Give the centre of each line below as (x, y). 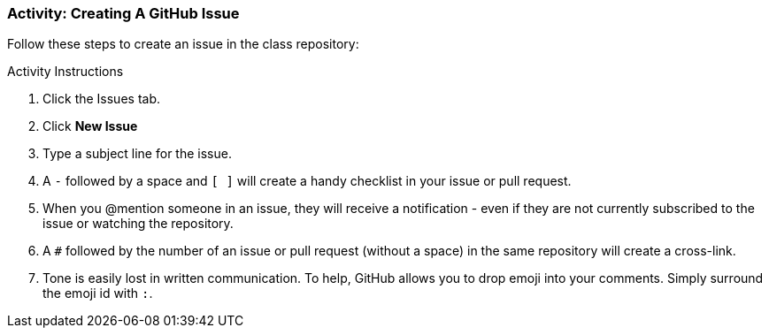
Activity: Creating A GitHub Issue (123, 13)
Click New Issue (90, 126)
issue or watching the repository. (138, 224)
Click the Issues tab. (102, 99)
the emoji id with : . (98, 293)
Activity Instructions (65, 72)
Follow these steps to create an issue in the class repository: (183, 44)
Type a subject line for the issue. (137, 154)
